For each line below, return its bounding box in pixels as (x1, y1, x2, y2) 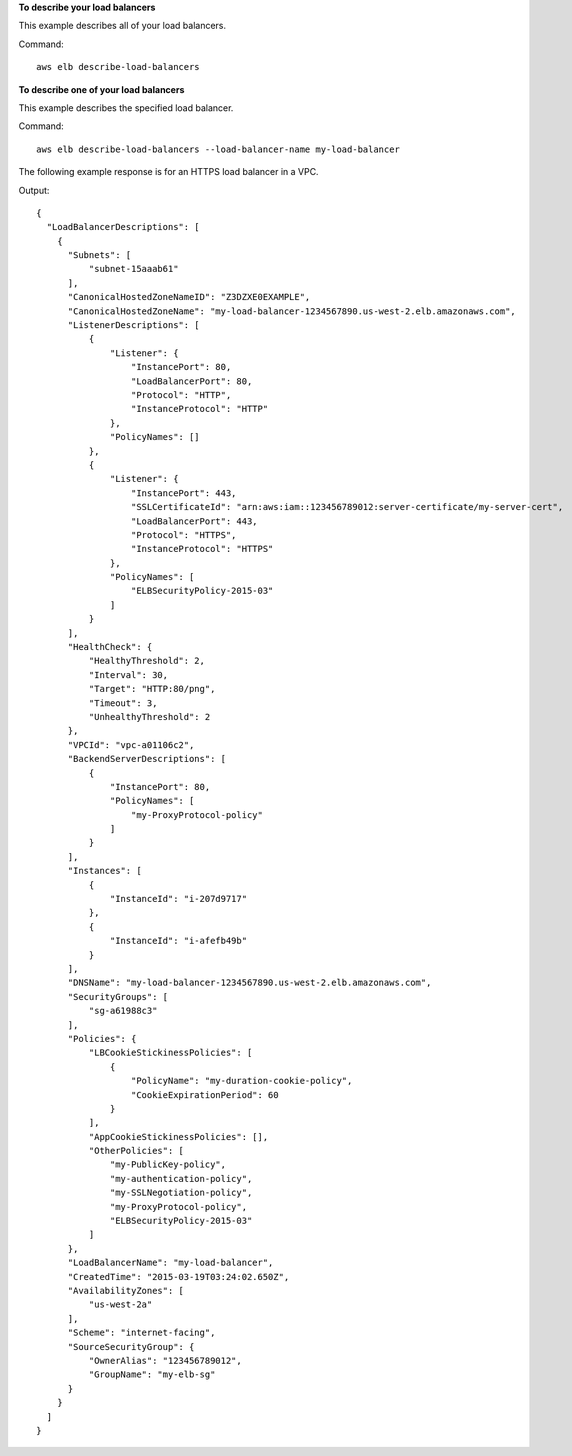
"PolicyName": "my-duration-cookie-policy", (130, 1075, 353, 1087)
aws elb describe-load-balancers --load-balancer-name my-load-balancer (36, 143, 400, 155)
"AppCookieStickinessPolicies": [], (88, 1131, 269, 1142)
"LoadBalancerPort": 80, (130, 375, 253, 387)
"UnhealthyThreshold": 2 (88, 711, 211, 722)
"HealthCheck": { (67, 641, 153, 653)
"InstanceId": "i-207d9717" (110, 893, 248, 905)
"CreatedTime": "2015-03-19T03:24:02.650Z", (67, 1271, 290, 1282)
